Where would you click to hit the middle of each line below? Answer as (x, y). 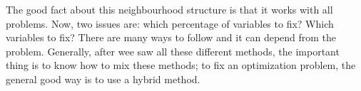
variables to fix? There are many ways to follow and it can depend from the (171, 37)
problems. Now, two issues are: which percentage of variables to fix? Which (170, 23)
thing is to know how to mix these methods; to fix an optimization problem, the (181, 65)
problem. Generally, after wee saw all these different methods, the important (173, 51)
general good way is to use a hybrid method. (103, 79)
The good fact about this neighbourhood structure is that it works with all (169, 9)
